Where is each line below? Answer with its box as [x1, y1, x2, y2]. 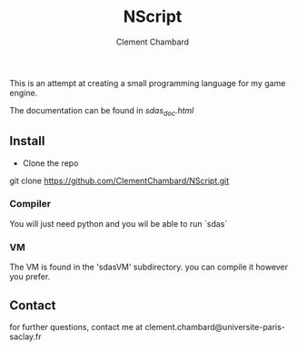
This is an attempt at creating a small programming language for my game [9, 77, 286, 88]
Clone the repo [22, 157, 79, 169]
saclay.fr [9, 331, 43, 342]
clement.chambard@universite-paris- [144, 321, 286, 332]
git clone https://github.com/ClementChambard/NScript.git [9, 175, 230, 186]
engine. [9, 87, 38, 98]
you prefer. [9, 271, 51, 282]
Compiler [9, 198, 52, 210]
